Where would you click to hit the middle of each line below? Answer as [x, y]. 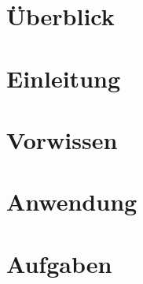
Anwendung [72, 202]
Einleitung [64, 78]
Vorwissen [62, 139]
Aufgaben [59, 263]
